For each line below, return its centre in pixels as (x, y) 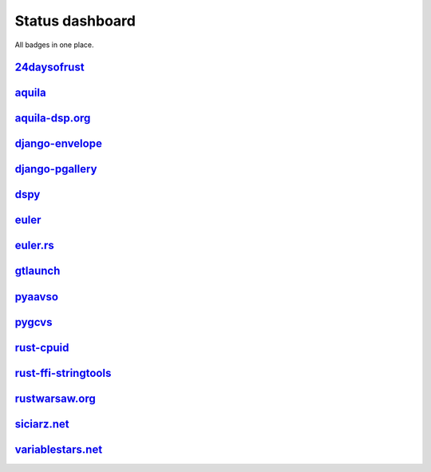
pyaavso (37, 297)
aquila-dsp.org (53, 119)
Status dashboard (75, 21)
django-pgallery (56, 169)
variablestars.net (59, 449)
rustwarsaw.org (55, 398)
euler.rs (35, 246)
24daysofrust (49, 67)
